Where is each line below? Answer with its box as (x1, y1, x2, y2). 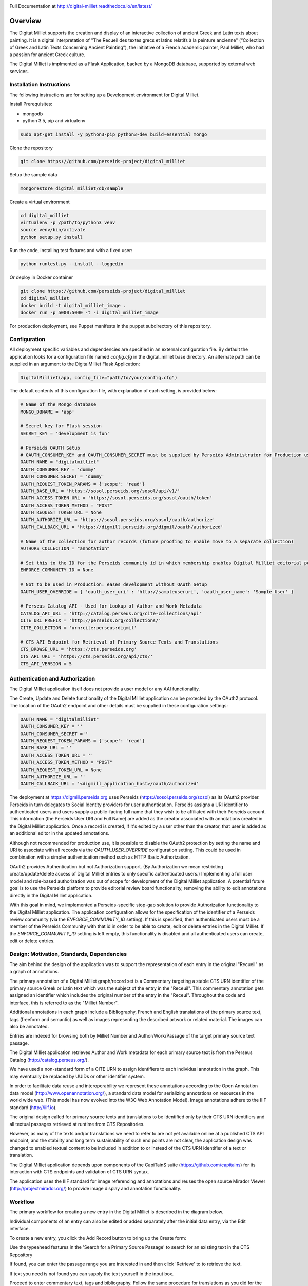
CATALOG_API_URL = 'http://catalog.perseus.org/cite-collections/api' (20, 610, 202, 616)
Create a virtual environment (9, 199, 70, 205)
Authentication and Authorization (9, 675, 95, 682)
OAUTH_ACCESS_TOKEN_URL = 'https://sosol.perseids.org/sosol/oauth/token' (20, 495, 213, 501)
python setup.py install (20, 234, 83, 240)
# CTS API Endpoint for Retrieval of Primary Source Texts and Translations (20, 639, 218, 645)
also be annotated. (9, 1023, 49, 1029)
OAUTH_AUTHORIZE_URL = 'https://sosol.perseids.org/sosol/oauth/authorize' (20, 517, 216, 523)
